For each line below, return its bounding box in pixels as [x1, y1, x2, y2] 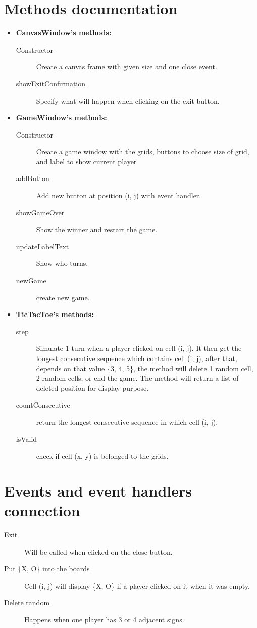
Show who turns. [36, 258, 88, 268]
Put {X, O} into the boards [4, 563, 90, 574]
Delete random [4, 597, 50, 608]
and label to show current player [36, 156, 137, 166]
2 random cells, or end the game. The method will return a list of [36, 373, 239, 383]
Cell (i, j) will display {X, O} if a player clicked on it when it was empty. [24, 580, 250, 591]
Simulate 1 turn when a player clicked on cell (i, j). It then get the [36, 343, 242, 353]
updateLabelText [16, 241, 69, 251]
